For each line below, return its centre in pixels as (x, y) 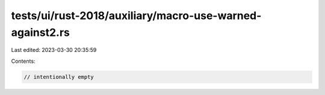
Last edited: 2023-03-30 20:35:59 (54, 50)
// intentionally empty (59, 77)
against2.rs (41, 32)
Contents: (23, 61)
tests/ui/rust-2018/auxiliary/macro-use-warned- (136, 16)
